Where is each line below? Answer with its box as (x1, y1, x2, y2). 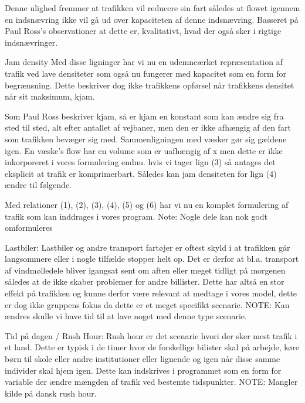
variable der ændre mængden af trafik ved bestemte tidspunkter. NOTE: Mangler (5, 375, 298, 388)
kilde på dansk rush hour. (5, 387, 97, 399)
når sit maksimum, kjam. (5, 90, 95, 103)
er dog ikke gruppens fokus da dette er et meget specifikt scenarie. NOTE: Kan (5, 298, 290, 310)
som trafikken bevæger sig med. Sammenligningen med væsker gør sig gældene (5, 132, 287, 145)
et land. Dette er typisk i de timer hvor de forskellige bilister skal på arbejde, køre (5, 341, 300, 353)
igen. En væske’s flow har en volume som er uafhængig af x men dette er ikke (5, 144, 283, 156)
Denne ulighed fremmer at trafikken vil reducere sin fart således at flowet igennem (5, 2, 300, 13)
